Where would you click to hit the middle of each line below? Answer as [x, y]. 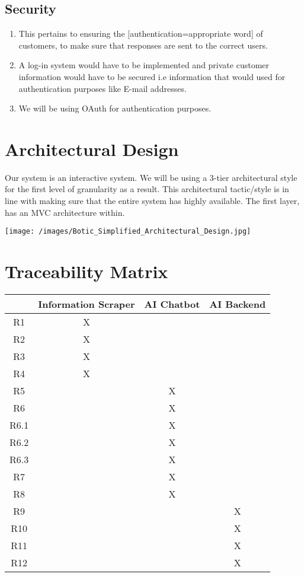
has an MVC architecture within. [65, 212]
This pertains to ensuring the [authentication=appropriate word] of [141, 34]
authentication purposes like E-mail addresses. [103, 88]
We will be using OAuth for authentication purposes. [115, 108]
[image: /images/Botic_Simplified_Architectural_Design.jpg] [128, 232]
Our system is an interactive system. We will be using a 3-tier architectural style [151, 177]
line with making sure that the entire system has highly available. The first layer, [152, 201]
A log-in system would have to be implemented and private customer [144, 65]
